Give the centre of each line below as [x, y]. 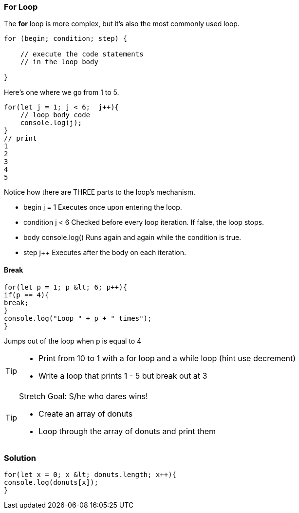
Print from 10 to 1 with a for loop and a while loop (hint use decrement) [167, 358]
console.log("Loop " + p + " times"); [78, 318]
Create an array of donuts [86, 413]
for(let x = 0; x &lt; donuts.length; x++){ [90, 475]
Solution [20, 458]
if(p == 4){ [27, 295]
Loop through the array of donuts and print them [127, 431]
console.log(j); [51, 123]
